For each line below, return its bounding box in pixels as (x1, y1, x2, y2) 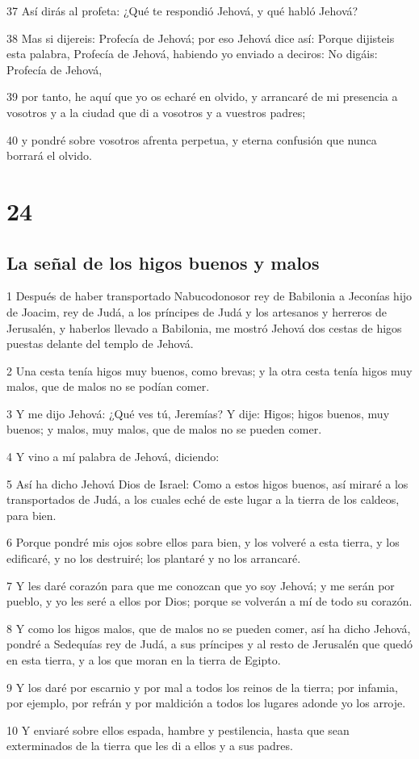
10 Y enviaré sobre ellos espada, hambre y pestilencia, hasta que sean (6, 721, 350, 738)
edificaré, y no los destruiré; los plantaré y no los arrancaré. (6, 550, 301, 567)
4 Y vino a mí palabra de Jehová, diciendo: (6, 448, 220, 465)
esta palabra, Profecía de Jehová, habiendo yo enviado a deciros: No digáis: (6, 45, 378, 62)
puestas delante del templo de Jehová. (6, 335, 194, 352)
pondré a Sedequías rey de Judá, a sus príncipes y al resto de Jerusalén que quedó (6, 635, 413, 652)
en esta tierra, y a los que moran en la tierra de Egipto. (6, 652, 281, 669)
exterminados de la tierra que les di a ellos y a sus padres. (6, 737, 293, 754)
